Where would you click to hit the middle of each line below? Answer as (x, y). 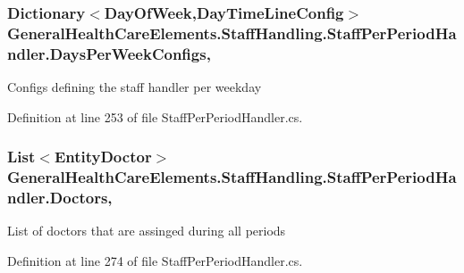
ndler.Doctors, (60, 198)
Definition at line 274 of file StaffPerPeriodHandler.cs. (155, 260)
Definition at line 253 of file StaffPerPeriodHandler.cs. (155, 116)
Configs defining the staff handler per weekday (135, 87)
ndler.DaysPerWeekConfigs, (109, 53)
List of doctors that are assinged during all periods (147, 231)
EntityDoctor (103, 157)
